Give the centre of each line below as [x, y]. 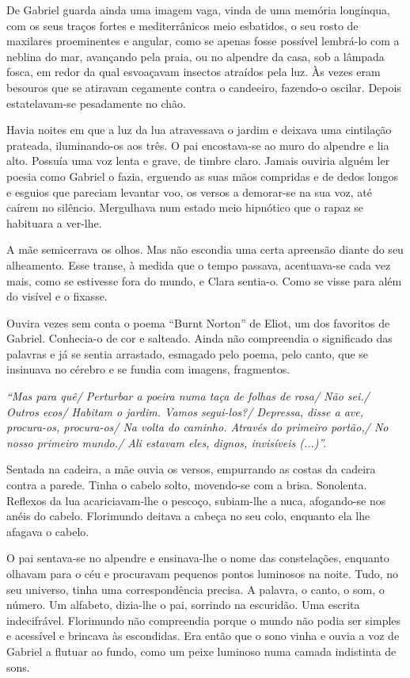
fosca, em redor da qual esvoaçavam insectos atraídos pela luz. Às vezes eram [194, 72]
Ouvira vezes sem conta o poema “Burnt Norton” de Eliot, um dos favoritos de [198, 322]
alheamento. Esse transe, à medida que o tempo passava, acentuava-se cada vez [199, 264]
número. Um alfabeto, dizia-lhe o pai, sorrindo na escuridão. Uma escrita [183, 605]
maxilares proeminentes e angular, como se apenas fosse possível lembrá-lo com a [203, 41]
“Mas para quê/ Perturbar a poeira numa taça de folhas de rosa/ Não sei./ [188, 396]
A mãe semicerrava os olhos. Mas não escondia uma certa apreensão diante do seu [205, 249]
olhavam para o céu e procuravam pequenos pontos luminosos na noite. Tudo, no [203, 573]
